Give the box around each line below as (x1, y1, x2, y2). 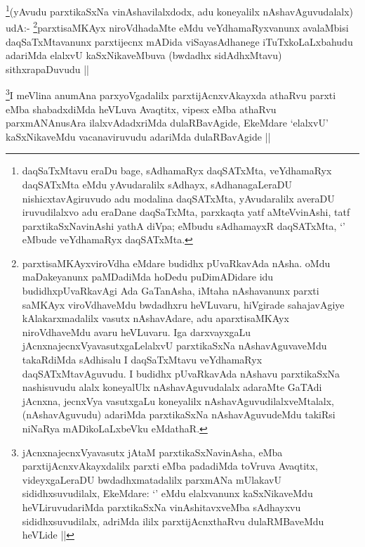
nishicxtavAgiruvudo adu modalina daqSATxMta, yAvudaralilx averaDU (22, 191, 335, 205)
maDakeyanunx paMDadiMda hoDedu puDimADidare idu (22, 269, 274, 284)
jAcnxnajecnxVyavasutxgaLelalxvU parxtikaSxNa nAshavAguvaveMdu (22, 338, 327, 353)
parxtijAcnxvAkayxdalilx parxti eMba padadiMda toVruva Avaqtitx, (22, 458, 318, 473)
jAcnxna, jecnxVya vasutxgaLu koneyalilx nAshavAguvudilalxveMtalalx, (22, 393, 334, 408)
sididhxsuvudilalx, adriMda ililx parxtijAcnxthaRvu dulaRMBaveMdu (22, 513, 324, 528)
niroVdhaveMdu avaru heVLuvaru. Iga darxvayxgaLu (22, 324, 251, 339)
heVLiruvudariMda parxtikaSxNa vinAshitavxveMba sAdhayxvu (22, 499, 301, 514)
